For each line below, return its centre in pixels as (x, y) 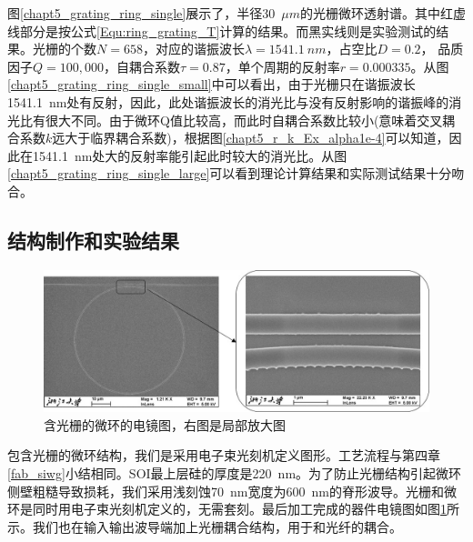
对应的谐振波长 (200, 49)
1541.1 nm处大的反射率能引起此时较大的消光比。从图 (190, 155)
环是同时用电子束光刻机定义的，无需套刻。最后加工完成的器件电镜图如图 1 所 (233, 509)
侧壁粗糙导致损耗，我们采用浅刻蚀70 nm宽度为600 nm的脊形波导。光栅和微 (232, 491)
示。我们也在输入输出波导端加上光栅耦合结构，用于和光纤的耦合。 (205, 526)
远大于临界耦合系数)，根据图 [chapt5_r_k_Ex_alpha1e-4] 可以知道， (251, 138)
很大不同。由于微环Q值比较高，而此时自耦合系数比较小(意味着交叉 (244, 120)
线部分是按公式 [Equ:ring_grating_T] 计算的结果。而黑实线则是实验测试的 (222, 30)
